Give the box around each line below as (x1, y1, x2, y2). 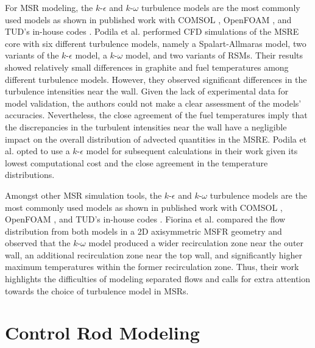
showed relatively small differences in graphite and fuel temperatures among (5, 60, 289, 73)
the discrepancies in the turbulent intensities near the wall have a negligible (5, 120, 287, 133)
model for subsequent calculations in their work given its (86, 144, 298, 157)
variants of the (5, 49, 59, 62)
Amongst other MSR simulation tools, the (5, 188, 162, 201)
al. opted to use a (5, 144, 70, 157)
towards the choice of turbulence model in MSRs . (5, 284, 189, 297)
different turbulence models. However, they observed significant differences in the (5, 73, 307, 85)
